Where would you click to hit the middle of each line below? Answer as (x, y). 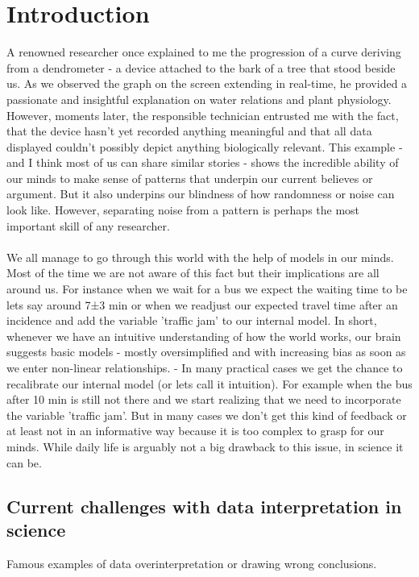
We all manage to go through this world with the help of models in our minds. (200, 257)
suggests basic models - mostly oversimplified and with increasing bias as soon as (206, 352)
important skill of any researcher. (88, 225)
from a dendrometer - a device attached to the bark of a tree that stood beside (201, 67)
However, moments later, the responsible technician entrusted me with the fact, (203, 115)
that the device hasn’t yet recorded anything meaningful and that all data (189, 131)
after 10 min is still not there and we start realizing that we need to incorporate (204, 399)
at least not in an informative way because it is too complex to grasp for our (195, 431)
